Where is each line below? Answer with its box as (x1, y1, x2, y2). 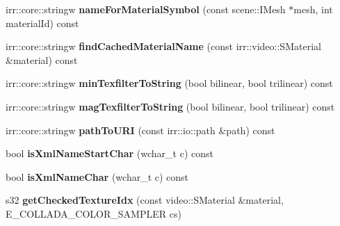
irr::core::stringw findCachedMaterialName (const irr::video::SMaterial (6, 39, 321, 54)
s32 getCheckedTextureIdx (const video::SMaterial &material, (6, 193, 284, 207)
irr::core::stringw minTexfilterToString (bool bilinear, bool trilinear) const (6, 76, 333, 90)
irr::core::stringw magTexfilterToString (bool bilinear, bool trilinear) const (6, 99, 335, 113)
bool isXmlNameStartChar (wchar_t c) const (6, 146, 214, 161)
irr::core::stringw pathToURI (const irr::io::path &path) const (6, 122, 275, 137)
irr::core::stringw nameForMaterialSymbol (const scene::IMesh (6, 2, 286, 16)
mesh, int (293, 2, 333, 16)
